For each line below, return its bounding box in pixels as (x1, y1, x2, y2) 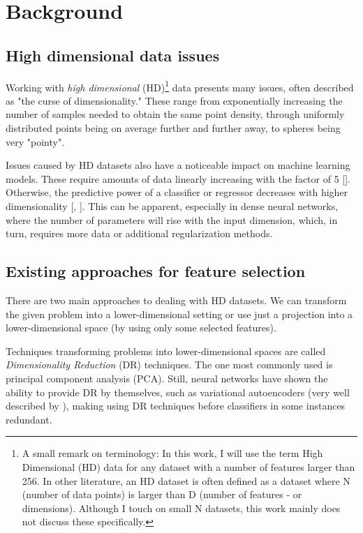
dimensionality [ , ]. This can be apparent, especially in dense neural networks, (6, 198, 339, 213)
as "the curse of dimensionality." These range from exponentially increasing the (6, 93, 343, 107)
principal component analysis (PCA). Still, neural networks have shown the (6, 370, 328, 385)
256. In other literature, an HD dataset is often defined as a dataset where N (22, 473, 350, 488)
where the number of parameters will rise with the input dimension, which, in (6, 212, 338, 227)
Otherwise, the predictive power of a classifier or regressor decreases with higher (6, 185, 348, 200)
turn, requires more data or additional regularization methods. (6, 226, 273, 241)
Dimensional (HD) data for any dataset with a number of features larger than (22, 459, 355, 474)
